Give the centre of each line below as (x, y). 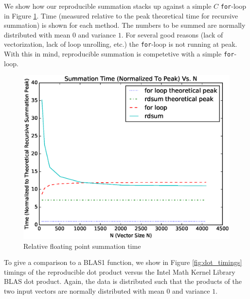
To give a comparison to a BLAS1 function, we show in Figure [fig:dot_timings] (123, 262)
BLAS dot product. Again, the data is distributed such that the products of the (123, 281)
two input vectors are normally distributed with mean (84, 290)
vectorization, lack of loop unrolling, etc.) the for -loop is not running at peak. (121, 44)
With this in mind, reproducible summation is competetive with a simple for (119, 54)
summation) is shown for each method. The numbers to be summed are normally (125, 25)
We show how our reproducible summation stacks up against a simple (108, 6)
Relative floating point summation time (82, 246)
